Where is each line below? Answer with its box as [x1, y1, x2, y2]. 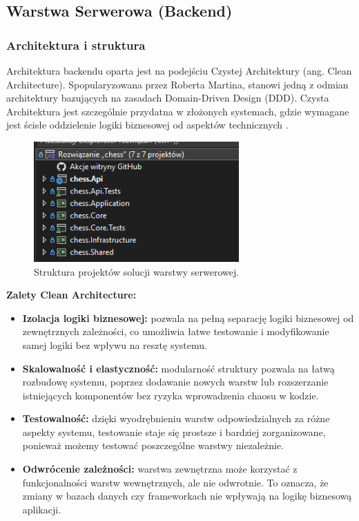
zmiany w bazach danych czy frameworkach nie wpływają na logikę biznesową [22, 489, 352, 503]
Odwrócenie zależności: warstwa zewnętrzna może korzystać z [22, 462, 298, 476]
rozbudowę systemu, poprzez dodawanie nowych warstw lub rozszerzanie [22, 375, 329, 389]
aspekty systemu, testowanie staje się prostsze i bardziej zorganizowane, [22, 424, 326, 439]
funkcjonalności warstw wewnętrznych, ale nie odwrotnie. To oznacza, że [22, 475, 329, 489]
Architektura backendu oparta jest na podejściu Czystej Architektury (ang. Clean [6, 64, 352, 77]
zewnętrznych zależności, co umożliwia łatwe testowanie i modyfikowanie [22, 324, 329, 339]
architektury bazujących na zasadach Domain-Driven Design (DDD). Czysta [6, 91, 329, 105]
